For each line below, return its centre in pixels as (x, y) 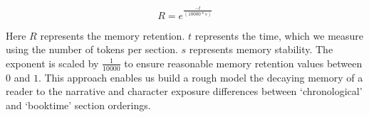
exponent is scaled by (52, 63)
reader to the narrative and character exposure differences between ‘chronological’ (184, 91)
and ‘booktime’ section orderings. (78, 105)
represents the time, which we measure (279, 35)
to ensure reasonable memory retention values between (243, 63)
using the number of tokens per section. (92, 49)
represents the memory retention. (113, 35)
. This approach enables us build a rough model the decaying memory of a (201, 77)
